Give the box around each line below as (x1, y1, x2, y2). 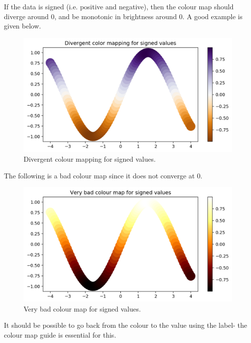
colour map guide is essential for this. (4, 329, 116, 340)
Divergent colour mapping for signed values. (24, 154, 156, 164)
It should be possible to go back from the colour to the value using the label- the (4, 320, 248, 330)
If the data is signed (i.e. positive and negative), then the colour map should (4, 1, 234, 11)
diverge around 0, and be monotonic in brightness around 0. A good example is (4, 11, 243, 21)
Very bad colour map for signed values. (24, 303, 141, 314)
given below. (4, 21, 41, 31)
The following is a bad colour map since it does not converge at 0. (4, 170, 202, 180)
